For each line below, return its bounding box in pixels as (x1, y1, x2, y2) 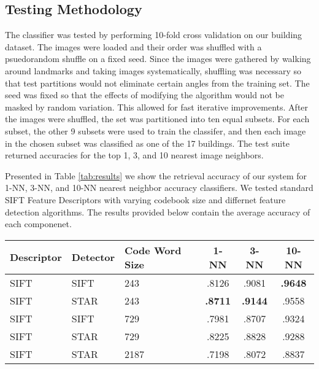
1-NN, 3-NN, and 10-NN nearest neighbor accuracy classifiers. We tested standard (5, 181, 313, 194)
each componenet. (5, 217, 72, 230)
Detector (71, 250, 115, 265)
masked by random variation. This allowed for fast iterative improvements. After (5, 100, 309, 113)
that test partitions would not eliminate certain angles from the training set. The (5, 76, 310, 89)
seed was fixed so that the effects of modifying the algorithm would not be (5, 88, 284, 101)
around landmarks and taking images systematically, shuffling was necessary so (5, 64, 302, 77)
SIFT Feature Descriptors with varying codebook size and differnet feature (5, 193, 286, 206)
